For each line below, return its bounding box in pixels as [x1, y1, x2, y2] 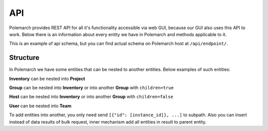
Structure [9, 53, 40, 62]
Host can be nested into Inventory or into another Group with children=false [9, 94, 174, 100]
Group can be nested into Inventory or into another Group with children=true [9, 85, 174, 91]
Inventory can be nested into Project [9, 76, 85, 82]
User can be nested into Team [9, 103, 71, 109]
